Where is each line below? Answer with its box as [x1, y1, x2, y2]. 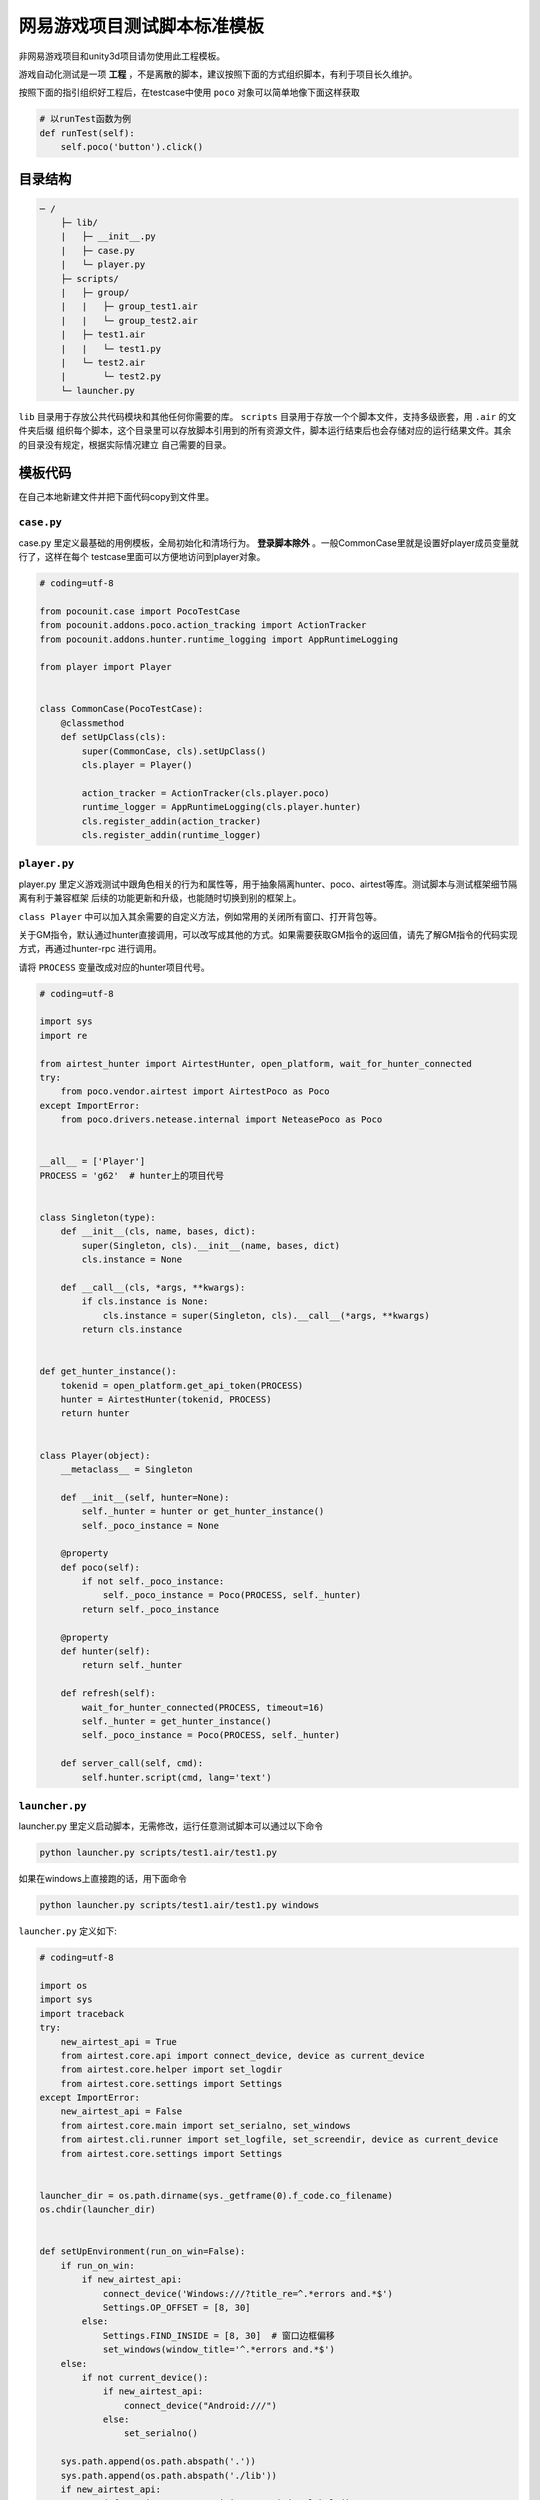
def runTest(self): [39, 127, 135, 139]
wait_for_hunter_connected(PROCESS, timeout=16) [81, 1701, 325, 1713]
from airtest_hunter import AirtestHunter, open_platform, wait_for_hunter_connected [39, 1058, 472, 1069]
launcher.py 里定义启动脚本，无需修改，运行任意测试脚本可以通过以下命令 [18, 1820, 324, 1832]
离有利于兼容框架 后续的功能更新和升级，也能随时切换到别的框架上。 [18, 892, 302, 904]
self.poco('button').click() [60, 141, 204, 153]
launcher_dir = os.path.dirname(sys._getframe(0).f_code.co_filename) [39, 2190, 394, 2201]
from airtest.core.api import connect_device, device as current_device [60, 2050, 425, 2061]
